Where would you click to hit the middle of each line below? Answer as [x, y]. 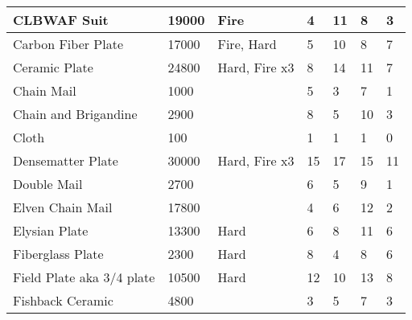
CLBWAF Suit [61, 20]
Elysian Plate [51, 230]
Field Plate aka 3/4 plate [84, 277]
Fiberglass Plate [58, 254]
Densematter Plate [66, 160]
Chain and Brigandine [75, 114]
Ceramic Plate [53, 67]
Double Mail [48, 184]
